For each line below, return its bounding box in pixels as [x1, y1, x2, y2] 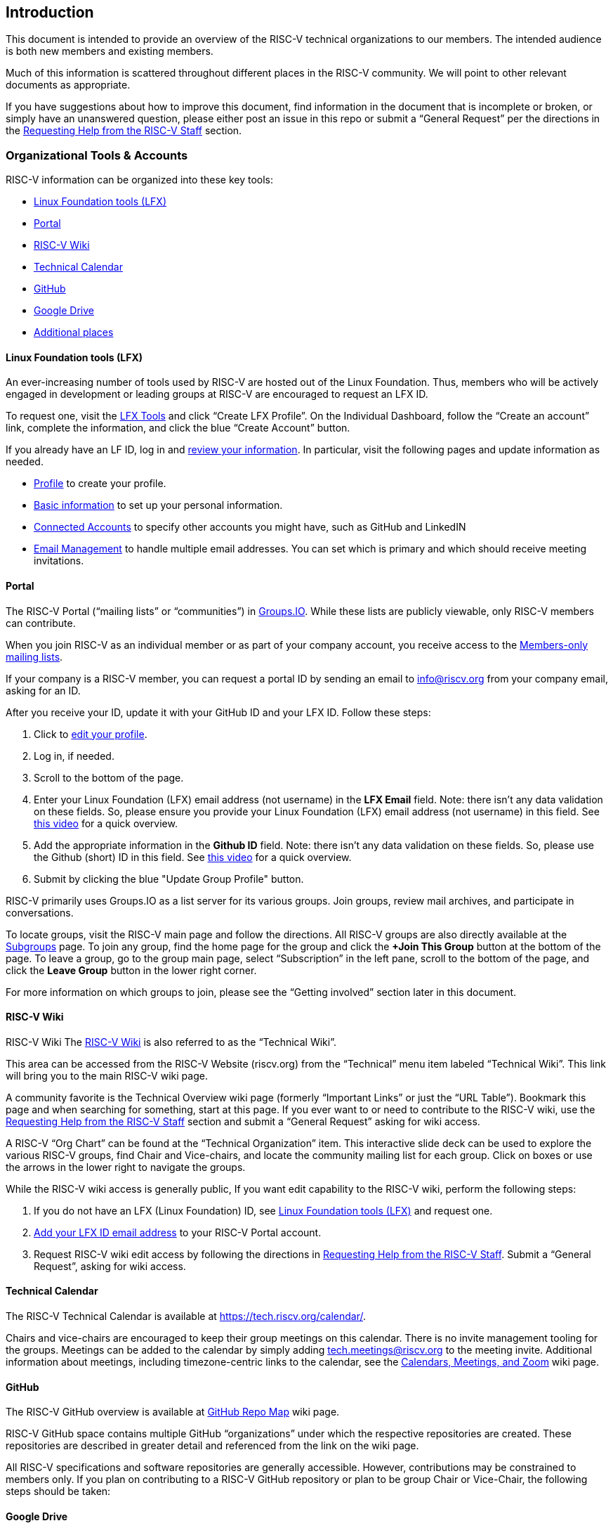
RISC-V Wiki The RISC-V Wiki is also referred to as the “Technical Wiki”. [6, 1035, 336, 1048]
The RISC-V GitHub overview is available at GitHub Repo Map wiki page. [6, 1406, 340, 1418]
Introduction [6, 4, 94, 21]
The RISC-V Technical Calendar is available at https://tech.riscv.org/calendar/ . [6, 1310, 367, 1323]
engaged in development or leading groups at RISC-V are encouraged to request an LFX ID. [6, 388, 428, 401]
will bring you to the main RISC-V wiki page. [6, 1069, 208, 1082]
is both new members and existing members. [6, 45, 213, 58]
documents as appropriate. [6, 79, 131, 91]
